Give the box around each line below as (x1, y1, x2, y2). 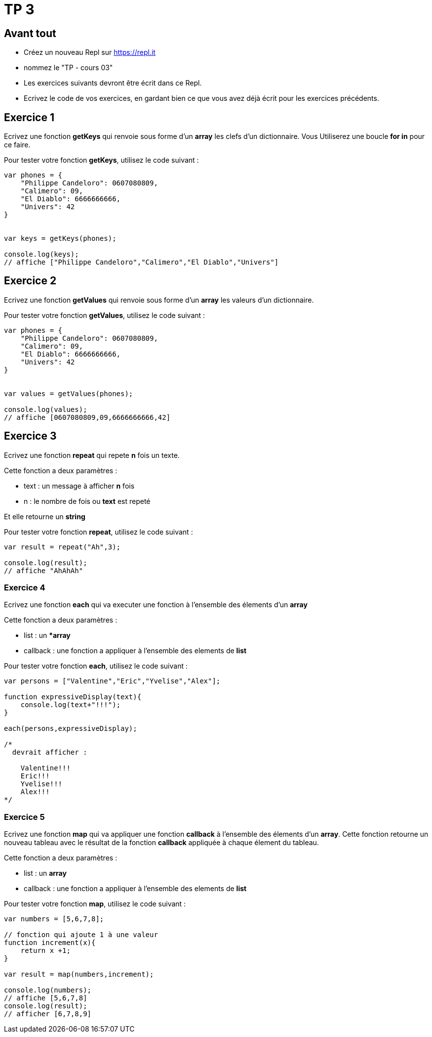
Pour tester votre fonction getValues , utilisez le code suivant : (4, 311, 205, 319)
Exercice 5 (4, 812, 45, 822)
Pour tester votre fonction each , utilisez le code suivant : (4, 662, 188, 671)
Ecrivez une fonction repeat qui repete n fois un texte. (4, 451, 180, 459)
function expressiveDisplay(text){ (4, 693, 142, 701)
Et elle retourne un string (4, 512, 85, 521)
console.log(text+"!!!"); (20, 701, 121, 709)
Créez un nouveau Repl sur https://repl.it (24, 48, 156, 57)
